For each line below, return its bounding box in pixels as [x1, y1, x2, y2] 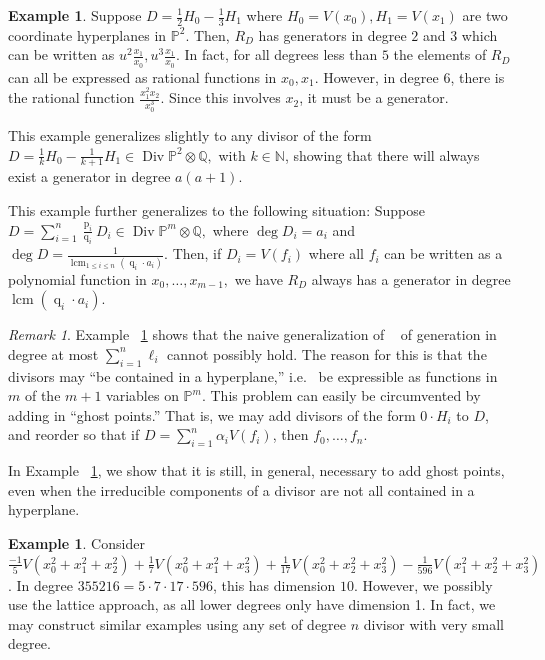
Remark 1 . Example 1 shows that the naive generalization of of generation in [8, 324, 497, 345]
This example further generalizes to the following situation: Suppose [8, 200, 425, 221]
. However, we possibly [354, 574, 493, 595]
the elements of [393, 44, 487, 65]
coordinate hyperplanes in [8, 24, 167, 45]
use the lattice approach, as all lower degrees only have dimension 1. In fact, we [8, 594, 496, 615]
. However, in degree [314, 66, 439, 87]
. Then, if [164, 243, 222, 264]
